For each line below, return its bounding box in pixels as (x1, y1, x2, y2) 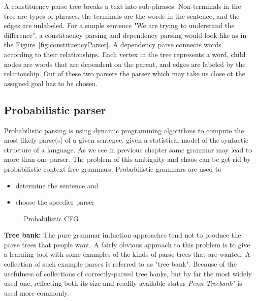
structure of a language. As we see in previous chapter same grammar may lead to (4, 144, 252, 154)
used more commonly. (4, 287, 69, 298)
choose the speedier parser (15, 197, 95, 207)
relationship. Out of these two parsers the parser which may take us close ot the (4, 68, 245, 79)
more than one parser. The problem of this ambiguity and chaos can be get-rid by (4, 154, 251, 164)
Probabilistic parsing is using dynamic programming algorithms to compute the (4, 125, 244, 135)
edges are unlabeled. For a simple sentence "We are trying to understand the (4, 20, 235, 30)
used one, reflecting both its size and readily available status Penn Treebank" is (4, 278, 242, 288)
